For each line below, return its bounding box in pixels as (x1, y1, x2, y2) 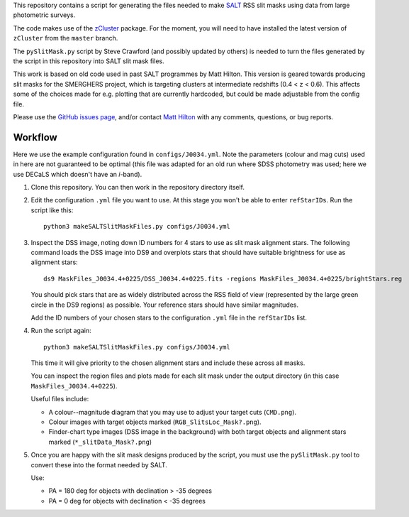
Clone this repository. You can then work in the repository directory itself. (30, 183, 245, 191)
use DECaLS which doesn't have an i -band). (13, 170, 142, 178)
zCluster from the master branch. (13, 34, 118, 43)
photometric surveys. (13, 11, 76, 19)
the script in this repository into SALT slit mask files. (13, 57, 164, 65)
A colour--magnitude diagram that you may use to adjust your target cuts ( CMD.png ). (48, 408, 297, 416)
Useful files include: (30, 395, 89, 403)
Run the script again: (30, 327, 91, 335)
